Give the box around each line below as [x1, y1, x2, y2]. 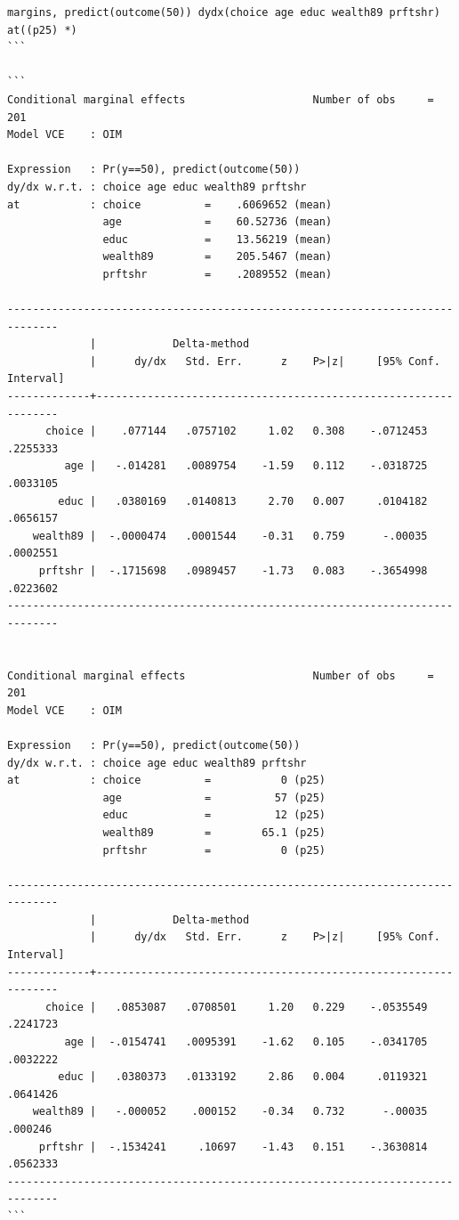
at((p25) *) [7, 23, 77, 37]
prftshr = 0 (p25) [102, 843, 326, 857]
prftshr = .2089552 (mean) [102, 267, 333, 281]
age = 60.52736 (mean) [102, 216, 333, 229]
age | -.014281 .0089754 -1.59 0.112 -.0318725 [64, 460, 428, 473]
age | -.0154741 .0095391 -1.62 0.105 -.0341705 [64, 1036, 428, 1049]
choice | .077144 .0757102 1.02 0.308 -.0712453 [44, 425, 428, 438]
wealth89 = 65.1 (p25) [102, 826, 326, 839]
